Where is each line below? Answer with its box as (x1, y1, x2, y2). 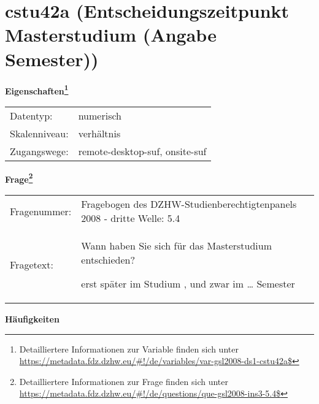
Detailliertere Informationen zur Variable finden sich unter (19, 342, 239, 355)
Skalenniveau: (10, 126, 69, 140)
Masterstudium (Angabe (5, 22, 217, 47)
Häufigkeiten (5, 313, 60, 325)
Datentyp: (10, 108, 53, 123)
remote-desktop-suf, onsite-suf (78, 143, 207, 158)
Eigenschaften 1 (5, 82, 69, 97)
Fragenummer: (10, 204, 72, 218)
